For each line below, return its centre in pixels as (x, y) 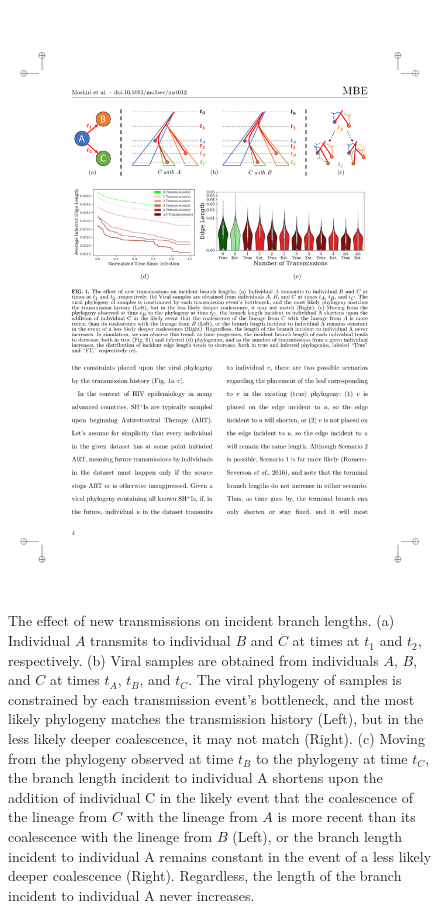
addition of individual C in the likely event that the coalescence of (210, 796)
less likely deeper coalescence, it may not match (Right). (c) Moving (216, 738)
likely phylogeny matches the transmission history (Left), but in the (216, 718)
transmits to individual (160, 640)
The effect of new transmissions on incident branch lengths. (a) (201, 620)
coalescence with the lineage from (110, 835)
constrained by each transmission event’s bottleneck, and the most (211, 698)
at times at (326, 640)
